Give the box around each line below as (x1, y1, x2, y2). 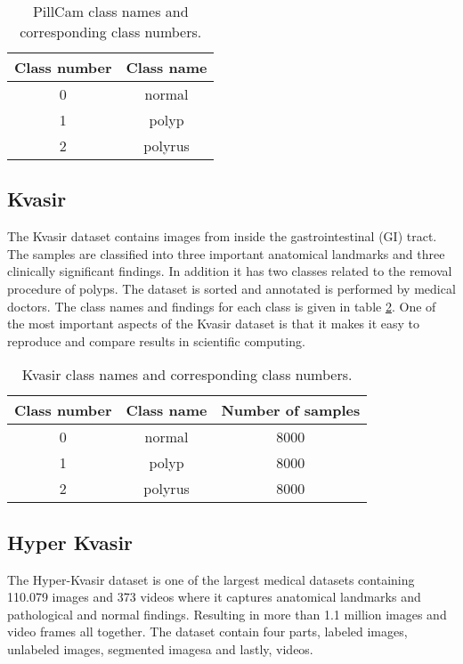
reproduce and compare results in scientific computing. (7, 331, 305, 350)
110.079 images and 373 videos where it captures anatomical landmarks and (7, 587, 421, 606)
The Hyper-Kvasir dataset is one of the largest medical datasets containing (7, 570, 415, 588)
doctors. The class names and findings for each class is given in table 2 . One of (7, 296, 436, 315)
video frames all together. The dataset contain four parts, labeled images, (7, 622, 408, 641)
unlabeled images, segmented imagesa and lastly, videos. (7, 639, 313, 658)
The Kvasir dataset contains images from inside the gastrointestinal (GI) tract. (7, 227, 437, 246)
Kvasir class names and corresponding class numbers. (21, 364, 353, 385)
